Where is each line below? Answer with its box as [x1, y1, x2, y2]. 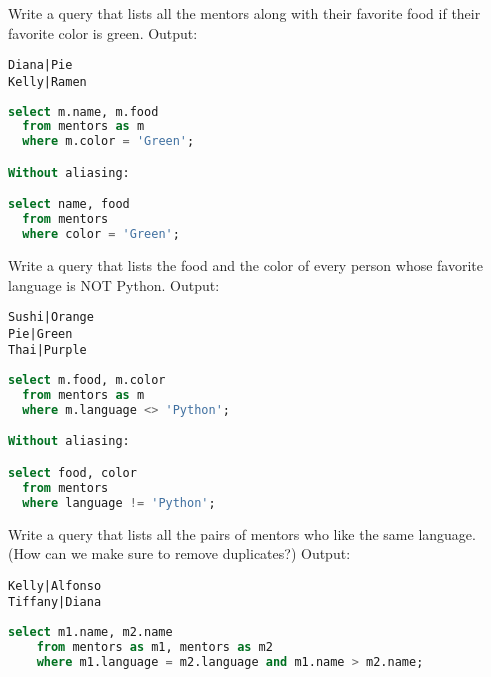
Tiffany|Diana [8, 595, 102, 610]
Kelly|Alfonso [8, 578, 102, 593]
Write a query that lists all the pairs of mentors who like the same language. [8, 523, 476, 544]
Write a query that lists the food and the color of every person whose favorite [8, 254, 483, 275]
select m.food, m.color [8, 373, 166, 388]
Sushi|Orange [8, 310, 94, 325]
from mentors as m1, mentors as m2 [36, 639, 273, 654]
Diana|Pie [8, 58, 73, 73]
